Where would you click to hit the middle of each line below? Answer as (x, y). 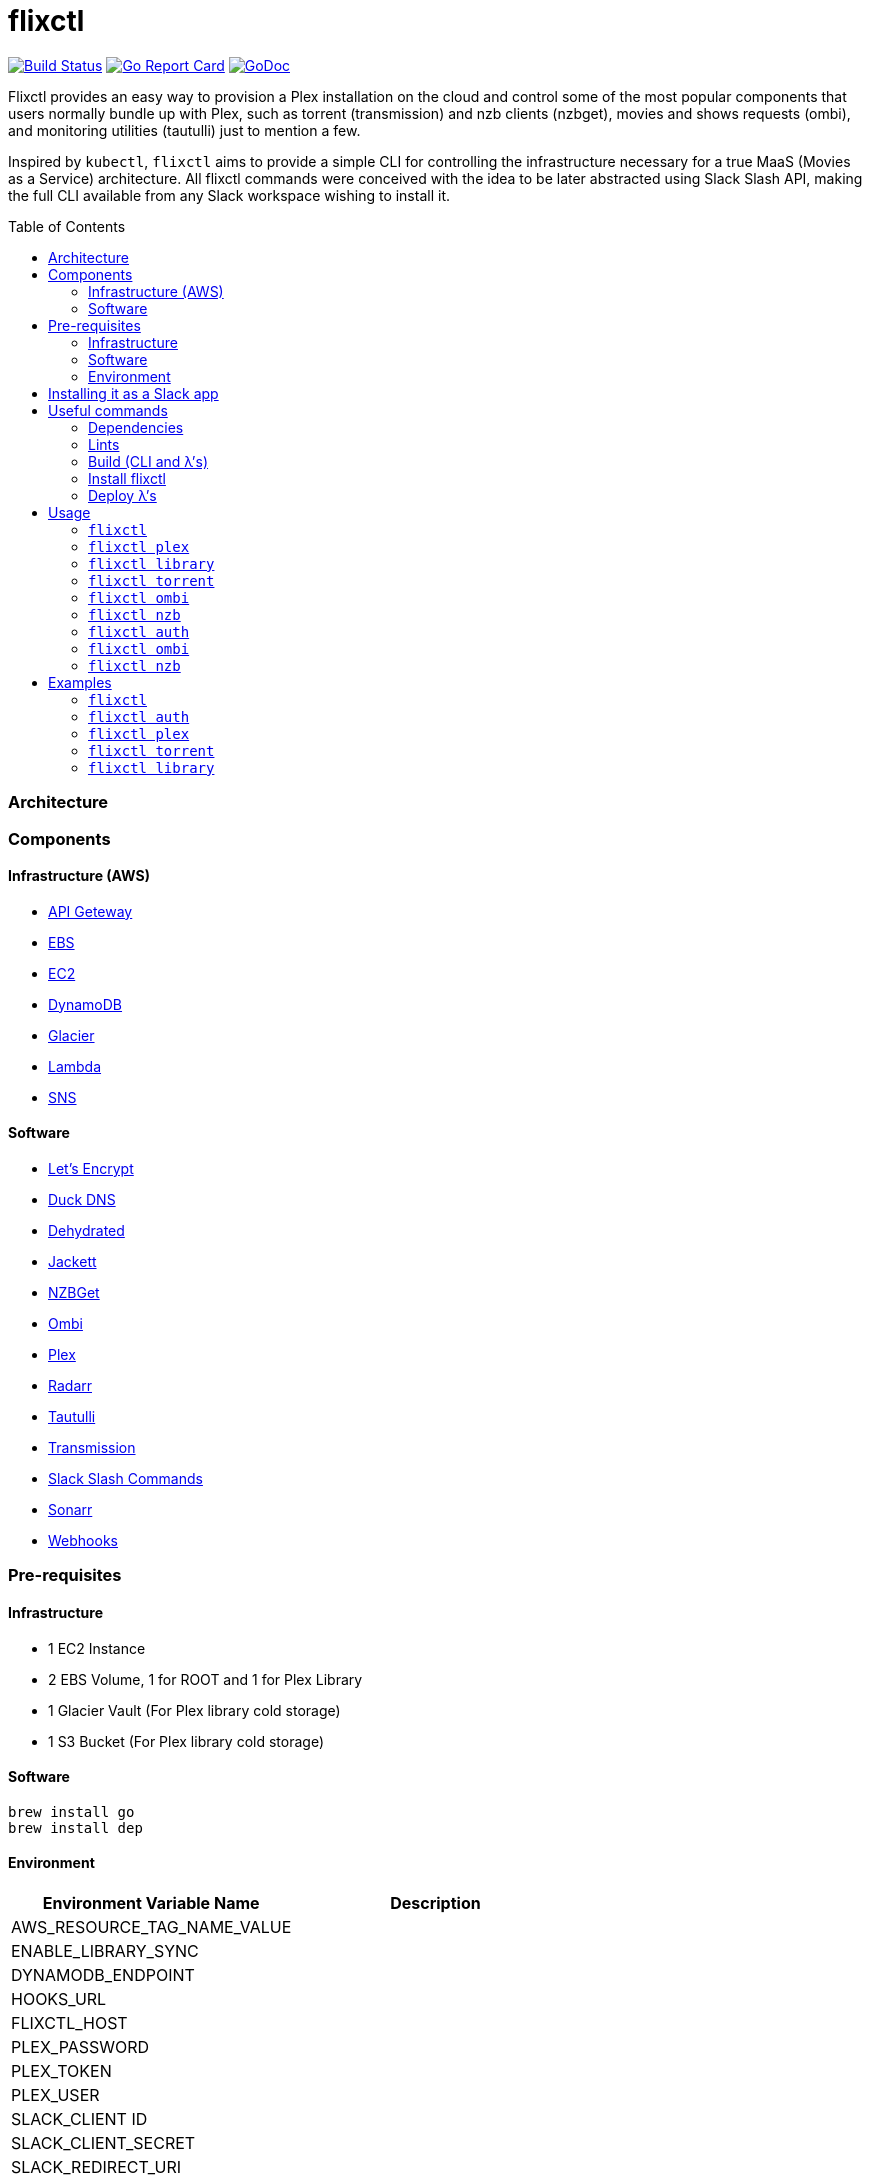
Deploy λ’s (122, 495)
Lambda (75, 1066)
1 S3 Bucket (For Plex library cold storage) (186, 1741)
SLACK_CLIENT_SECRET (103, 2142)
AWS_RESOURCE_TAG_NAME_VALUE (151, 1926)
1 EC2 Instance (97, 1648)
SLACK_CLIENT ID (79, 2118)
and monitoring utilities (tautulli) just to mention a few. (184, 130)
